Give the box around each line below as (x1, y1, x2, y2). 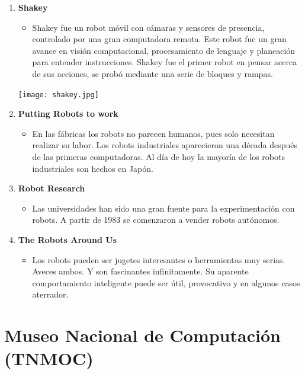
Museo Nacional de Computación (4, 323, 281, 347)
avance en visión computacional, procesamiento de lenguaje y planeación (32, 44, 296, 56)
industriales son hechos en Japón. (32, 162, 153, 174)
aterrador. (32, 288, 69, 301)
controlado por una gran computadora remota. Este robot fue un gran (32, 33, 287, 45)
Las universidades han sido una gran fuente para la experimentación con (32, 202, 295, 214)
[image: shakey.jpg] (18, 90, 99, 99)
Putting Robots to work (18, 107, 118, 120)
